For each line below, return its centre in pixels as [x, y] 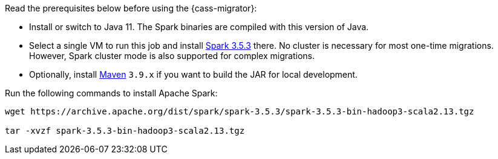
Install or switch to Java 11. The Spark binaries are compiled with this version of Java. [199, 27]
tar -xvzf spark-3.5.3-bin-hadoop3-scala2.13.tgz [125, 131]
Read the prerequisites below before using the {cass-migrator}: [131, 8]
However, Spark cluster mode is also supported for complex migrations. [172, 56]
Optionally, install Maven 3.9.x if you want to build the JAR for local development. [193, 74]
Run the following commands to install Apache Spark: [111, 93]
